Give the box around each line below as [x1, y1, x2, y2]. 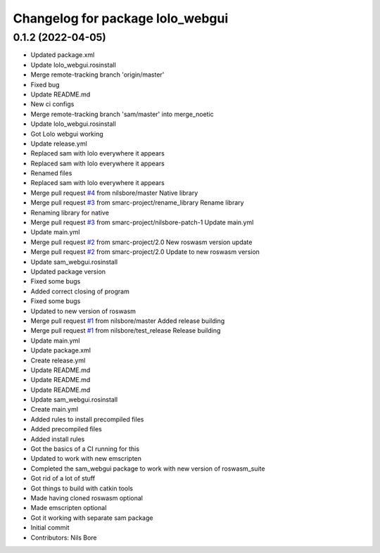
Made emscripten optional [30, 504, 107, 512]
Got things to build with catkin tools [30, 484, 134, 492]
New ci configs [30, 100, 75, 108]
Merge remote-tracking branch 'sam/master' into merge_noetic [30, 110, 214, 118]
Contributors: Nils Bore [30, 533, 98, 542]
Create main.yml [30, 405, 79, 414]
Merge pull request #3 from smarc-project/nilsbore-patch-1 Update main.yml [30, 218, 254, 227]
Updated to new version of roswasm [30, 307, 137, 315]
